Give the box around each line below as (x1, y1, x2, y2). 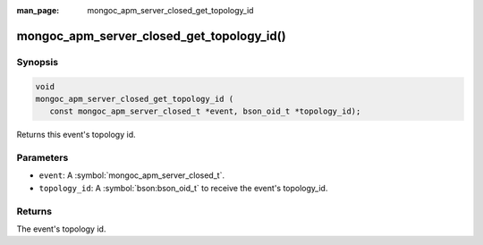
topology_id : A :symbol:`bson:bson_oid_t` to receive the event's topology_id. (38, 182, 328, 193)
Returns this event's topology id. (16, 130, 136, 140)
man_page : (16, 5, 60, 15)
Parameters (16, 152, 69, 165)
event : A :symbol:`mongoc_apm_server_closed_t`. (38, 170, 225, 181)
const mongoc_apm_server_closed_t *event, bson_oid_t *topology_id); (49, 106, 361, 116)
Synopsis (16, 55, 58, 68)
